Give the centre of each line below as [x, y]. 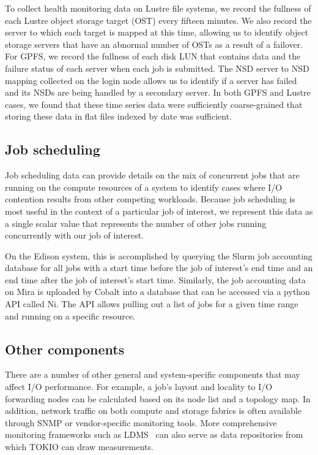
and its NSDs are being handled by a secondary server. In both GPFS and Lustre [158, 92]
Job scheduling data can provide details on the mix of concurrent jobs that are [152, 175]
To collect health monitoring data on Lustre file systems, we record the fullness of [158, 8]
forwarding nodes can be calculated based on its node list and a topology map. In [158, 398]
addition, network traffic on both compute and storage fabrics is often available [153, 411]
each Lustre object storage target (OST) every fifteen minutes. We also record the [158, 20]
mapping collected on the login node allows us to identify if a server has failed [151, 80]
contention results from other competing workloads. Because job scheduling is [150, 199]
